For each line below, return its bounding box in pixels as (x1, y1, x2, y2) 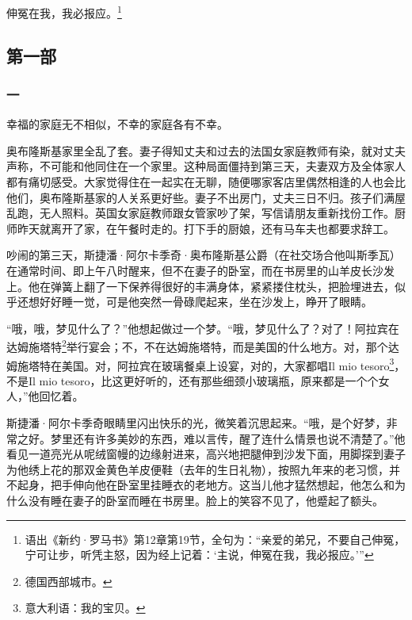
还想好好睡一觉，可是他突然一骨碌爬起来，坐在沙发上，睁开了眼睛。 (17, 293, 372, 310)
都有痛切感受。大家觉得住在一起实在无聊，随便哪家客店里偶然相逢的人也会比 (6, 174, 406, 190)
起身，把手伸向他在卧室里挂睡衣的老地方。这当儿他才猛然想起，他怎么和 (17, 476, 395, 493)
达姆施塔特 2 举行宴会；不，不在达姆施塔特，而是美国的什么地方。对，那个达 (6, 336, 399, 355)
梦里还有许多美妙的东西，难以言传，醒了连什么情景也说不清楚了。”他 (50, 430, 406, 446)
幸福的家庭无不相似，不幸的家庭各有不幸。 (6, 116, 228, 132)
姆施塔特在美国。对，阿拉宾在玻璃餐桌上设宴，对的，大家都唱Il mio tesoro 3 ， (6, 354, 406, 373)
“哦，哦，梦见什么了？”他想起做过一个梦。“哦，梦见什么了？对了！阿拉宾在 (6, 320, 399, 336)
